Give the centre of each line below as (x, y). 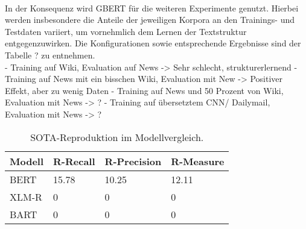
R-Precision (133, 161)
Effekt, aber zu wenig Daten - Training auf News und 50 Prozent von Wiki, (144, 90)
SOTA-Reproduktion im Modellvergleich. (117, 137)
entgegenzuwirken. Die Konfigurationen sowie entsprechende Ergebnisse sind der (153, 43)
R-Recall (74, 161)
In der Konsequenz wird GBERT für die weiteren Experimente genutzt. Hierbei (152, 8)
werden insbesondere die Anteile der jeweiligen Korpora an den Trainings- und (150, 20)
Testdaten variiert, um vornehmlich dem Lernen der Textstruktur (126, 31)
